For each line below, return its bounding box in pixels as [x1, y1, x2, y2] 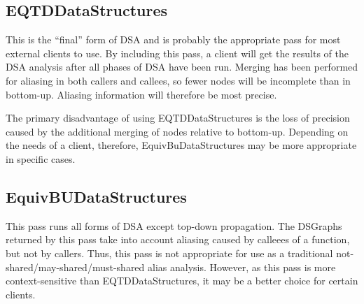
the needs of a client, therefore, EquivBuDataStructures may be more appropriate [6, 138, 357, 152]
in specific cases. [6, 151, 76, 166]
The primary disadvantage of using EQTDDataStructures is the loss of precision [6, 110, 350, 125]
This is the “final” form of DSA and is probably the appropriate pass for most [6, 32, 341, 47]
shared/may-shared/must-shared [6, 259, 145, 274]
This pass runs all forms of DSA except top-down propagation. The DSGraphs [6, 218, 342, 233]
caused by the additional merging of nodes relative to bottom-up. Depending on [6, 124, 349, 138]
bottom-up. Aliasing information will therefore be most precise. [6, 87, 277, 101]
